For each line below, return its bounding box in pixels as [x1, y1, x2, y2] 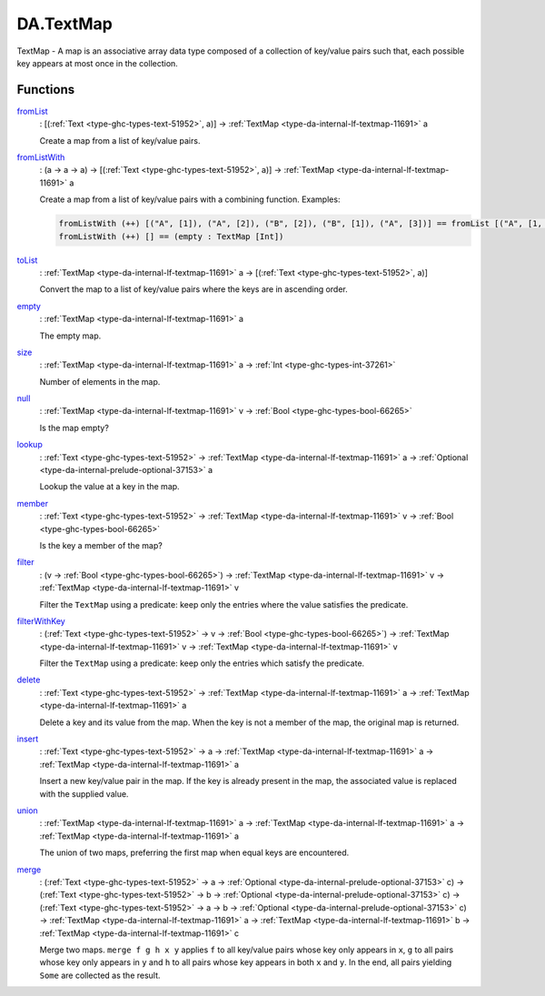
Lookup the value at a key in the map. [39, 481, 181, 492]
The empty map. [39, 330, 102, 341]
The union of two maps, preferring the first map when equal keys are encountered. [39, 847, 350, 859]
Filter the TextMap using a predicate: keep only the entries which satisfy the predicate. [39, 658, 365, 669]
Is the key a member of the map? [39, 539, 163, 550]
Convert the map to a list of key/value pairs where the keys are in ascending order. [39, 284, 349, 295]
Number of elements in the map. [39, 376, 161, 387]
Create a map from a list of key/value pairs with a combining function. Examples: [39, 194, 341, 205]
